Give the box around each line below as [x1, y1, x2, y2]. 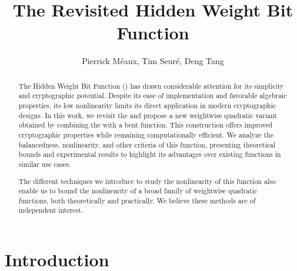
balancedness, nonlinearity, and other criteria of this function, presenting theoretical [18, 139, 276, 149]
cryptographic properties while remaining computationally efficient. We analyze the [18, 129, 274, 139]
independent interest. [18, 205, 84, 215]
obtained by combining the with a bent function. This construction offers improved [18, 120, 273, 130]
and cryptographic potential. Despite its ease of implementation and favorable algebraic [18, 91, 287, 101]
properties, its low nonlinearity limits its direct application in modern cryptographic [18, 101, 276, 111]
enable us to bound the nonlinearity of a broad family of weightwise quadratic [18, 186, 258, 196]
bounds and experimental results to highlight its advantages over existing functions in [18, 149, 281, 159]
